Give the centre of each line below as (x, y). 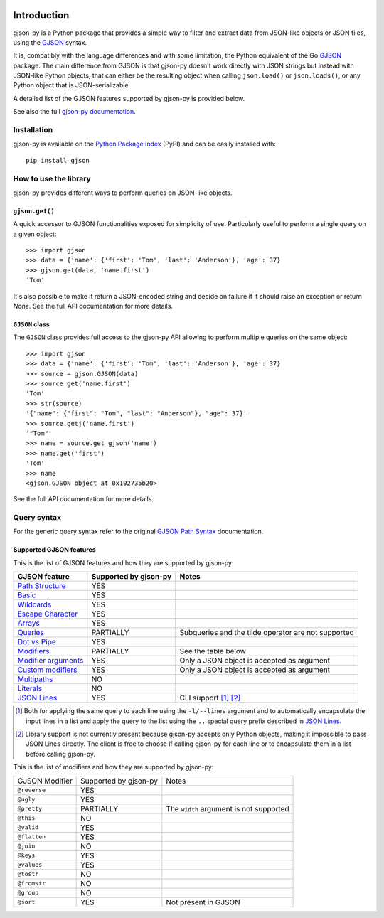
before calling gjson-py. (61, 754)
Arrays (29, 624)
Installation (33, 130)
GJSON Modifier (45, 781)
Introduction (41, 15)
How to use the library (52, 178)
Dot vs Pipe (37, 642)
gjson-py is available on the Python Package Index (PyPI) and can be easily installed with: (145, 144)
